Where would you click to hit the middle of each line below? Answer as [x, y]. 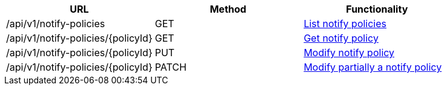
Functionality [377, 9]
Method [228, 9]
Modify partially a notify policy [373, 67]
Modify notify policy [349, 53]
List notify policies [345, 24]
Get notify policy [341, 38]
